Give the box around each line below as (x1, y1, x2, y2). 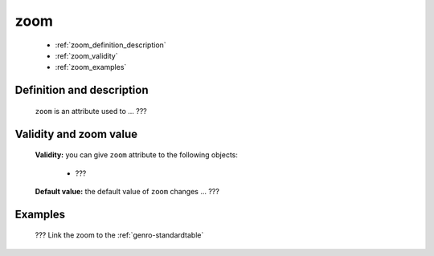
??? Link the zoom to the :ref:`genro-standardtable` (35, 230, 204, 240)
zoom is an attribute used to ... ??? (35, 106, 148, 116)
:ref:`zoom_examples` (55, 63, 127, 72)
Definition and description (14, 83, 149, 97)
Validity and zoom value (14, 127, 138, 140)
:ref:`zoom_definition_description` (55, 40, 166, 50)
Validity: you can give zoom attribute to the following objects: (35, 150, 239, 160)
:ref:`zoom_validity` (55, 51, 118, 60)
